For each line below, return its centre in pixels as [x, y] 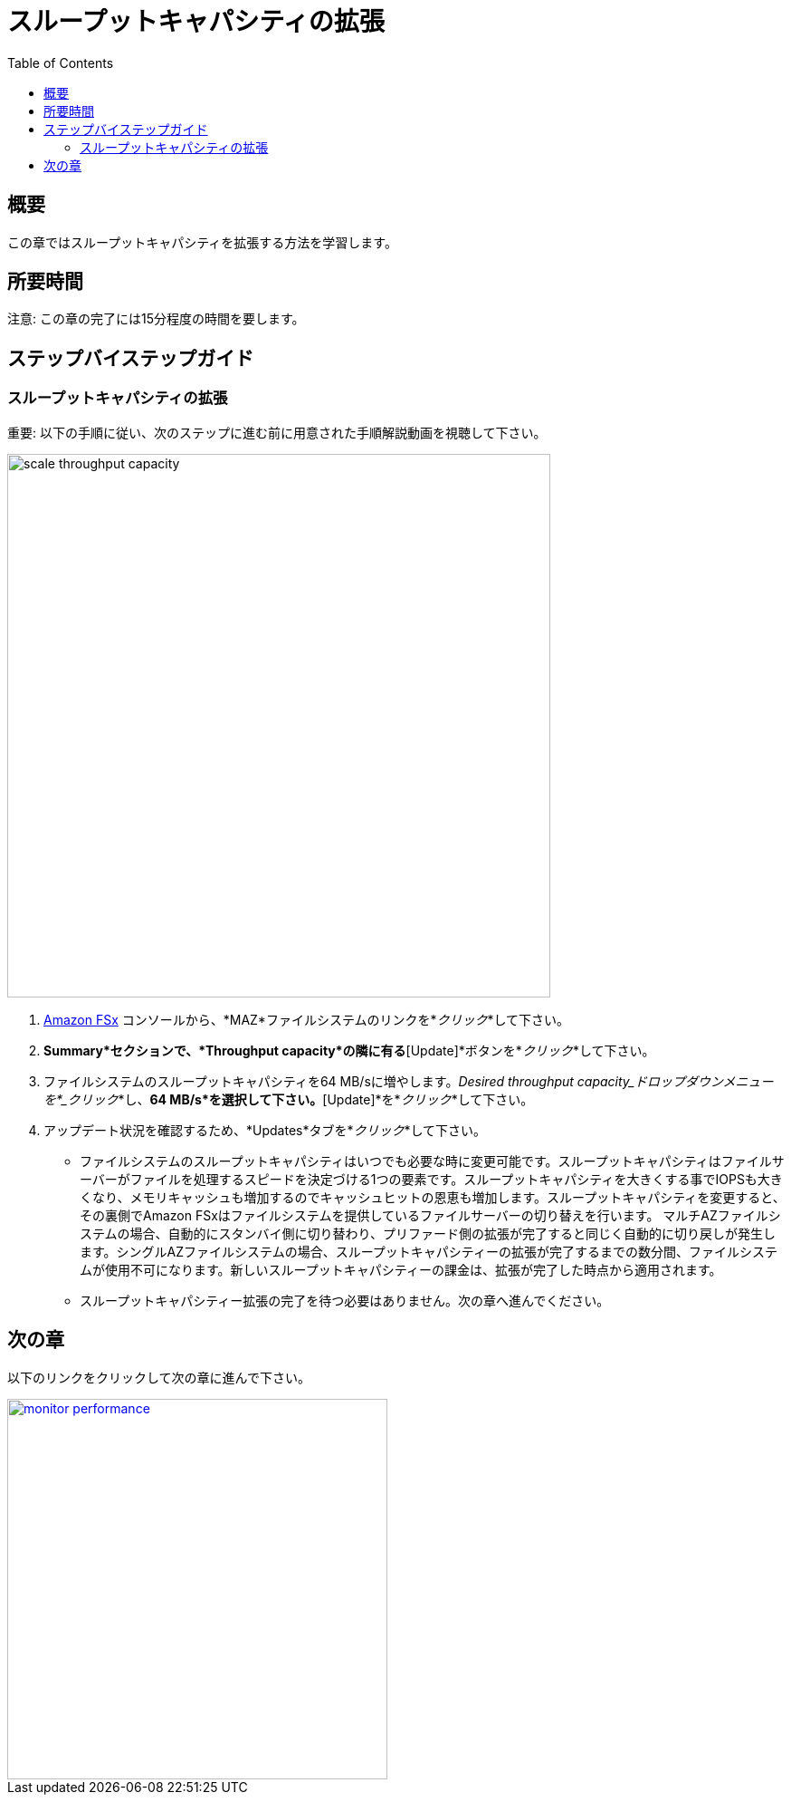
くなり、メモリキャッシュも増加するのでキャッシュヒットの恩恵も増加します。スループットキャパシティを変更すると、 [433, 1197]
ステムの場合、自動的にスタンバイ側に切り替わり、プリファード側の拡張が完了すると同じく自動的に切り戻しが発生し [428, 1233]
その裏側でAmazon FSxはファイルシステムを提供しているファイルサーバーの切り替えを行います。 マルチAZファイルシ [430, 1215]
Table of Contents [61, 63]
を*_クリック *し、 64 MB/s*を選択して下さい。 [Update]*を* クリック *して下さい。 [289, 1099]
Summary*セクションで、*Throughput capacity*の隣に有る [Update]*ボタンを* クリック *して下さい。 [349, 1050]
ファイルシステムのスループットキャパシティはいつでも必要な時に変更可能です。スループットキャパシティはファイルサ [432, 1161]
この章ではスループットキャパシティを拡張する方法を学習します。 [202, 242]
